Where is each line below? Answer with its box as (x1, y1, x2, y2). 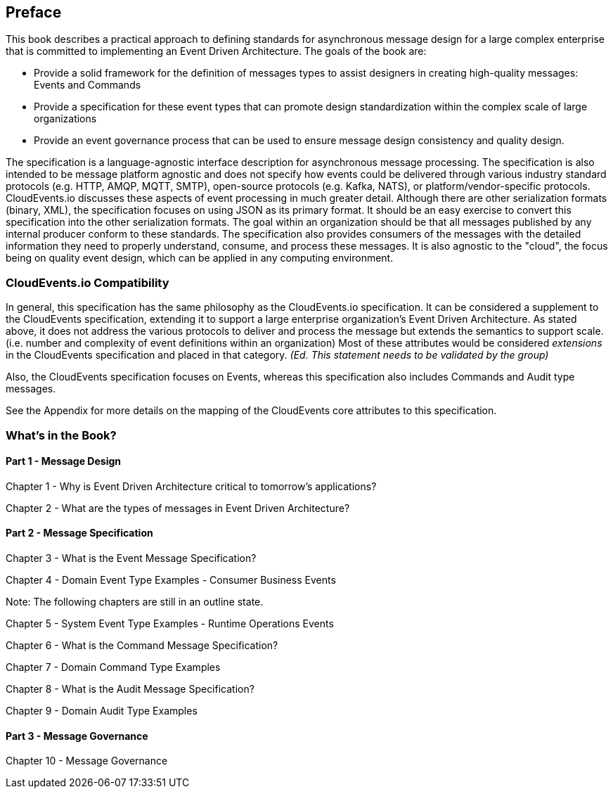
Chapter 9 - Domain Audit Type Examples (6, 704, 198, 717)
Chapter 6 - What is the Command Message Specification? (6, 639, 278, 651)
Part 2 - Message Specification (6, 527, 153, 539)
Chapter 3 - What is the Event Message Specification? (6, 551, 257, 564)
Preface (6, 4, 62, 21)
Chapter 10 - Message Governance (6, 755, 168, 767)
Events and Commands (34, 79, 141, 91)
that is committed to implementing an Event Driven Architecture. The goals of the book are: (6, 45, 427, 58)
